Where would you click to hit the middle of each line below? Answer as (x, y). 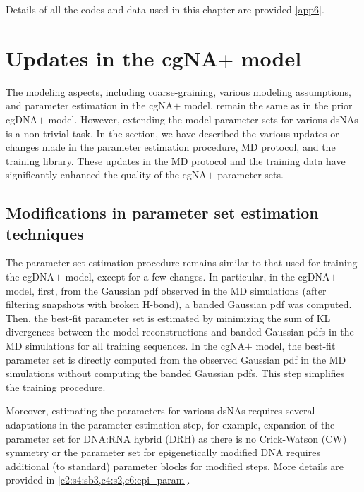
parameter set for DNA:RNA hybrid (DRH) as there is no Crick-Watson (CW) (176, 438)
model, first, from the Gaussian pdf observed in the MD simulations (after (166, 290)
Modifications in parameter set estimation (162, 213)
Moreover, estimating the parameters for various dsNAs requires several (160, 411)
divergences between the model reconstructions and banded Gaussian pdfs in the (180, 332)
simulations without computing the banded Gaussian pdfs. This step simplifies (175, 373)
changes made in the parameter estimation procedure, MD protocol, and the (171, 147)
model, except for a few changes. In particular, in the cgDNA (198, 277)
